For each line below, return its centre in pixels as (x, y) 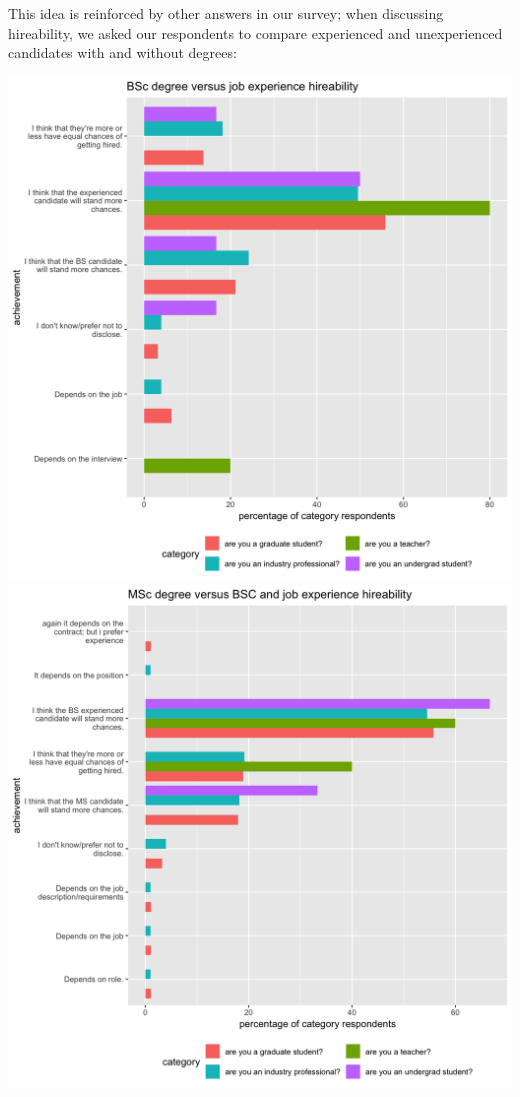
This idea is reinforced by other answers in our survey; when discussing (226, 13)
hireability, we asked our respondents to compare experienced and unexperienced (255, 32)
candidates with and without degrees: (122, 52)
